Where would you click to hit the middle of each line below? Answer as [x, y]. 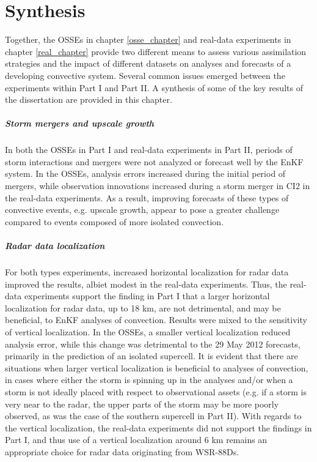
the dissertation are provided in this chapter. [89, 99]
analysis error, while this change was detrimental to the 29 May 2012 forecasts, [153, 344]
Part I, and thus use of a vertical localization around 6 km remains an [136, 440]
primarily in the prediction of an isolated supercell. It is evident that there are [151, 356]
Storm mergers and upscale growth [80, 123]
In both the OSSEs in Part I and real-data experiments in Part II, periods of [149, 150]
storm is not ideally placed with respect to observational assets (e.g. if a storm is [156, 391]
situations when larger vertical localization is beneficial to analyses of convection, [157, 367]
